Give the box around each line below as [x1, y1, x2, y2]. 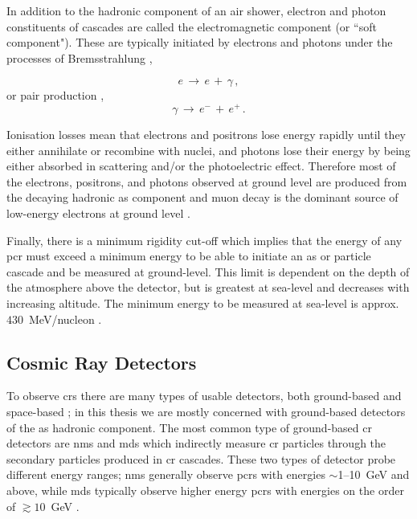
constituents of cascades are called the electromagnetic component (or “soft [6, 18, 377, 35]
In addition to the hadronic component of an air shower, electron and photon [6, 2, 386, 18]
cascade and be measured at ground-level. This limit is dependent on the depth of [6, 263, 410, 280]
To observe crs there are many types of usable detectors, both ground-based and [6, 387, 402, 404]
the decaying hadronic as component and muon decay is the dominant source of [6, 189, 399, 206]
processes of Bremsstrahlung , [6, 49, 153, 66]
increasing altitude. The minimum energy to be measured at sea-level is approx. [6, 294, 399, 311]
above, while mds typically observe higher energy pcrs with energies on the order [6, 481, 404, 498]
